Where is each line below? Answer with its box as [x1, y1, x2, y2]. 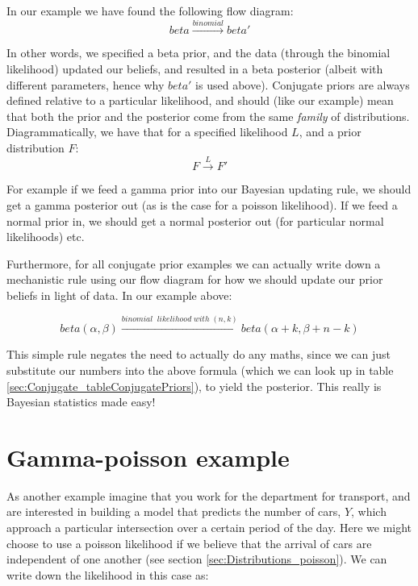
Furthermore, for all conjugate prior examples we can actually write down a [6, 255, 381, 272]
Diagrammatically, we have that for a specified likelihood [6, 123, 288, 140]
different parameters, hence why [6, 76, 165, 93]
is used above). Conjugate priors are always [195, 76, 410, 93]
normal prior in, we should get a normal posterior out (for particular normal [6, 212, 384, 229]
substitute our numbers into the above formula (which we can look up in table [6, 361, 394, 378]
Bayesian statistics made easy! [6, 393, 156, 410]
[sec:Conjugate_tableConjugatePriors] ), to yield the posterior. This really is [6, 377, 382, 394]
